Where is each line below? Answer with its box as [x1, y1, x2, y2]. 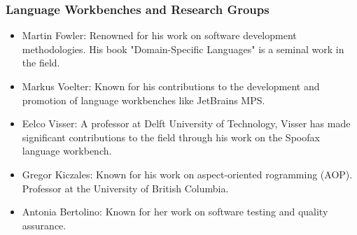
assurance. [22, 218, 66, 232]
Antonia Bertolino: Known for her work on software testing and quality [22, 204, 328, 219]
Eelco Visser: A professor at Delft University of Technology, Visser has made [22, 116, 351, 131]
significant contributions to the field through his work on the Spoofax [22, 129, 320, 144]
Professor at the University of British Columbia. [22, 180, 229, 195]
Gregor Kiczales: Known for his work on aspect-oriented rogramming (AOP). [22, 166, 353, 181]
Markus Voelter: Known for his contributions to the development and [22, 79, 320, 93]
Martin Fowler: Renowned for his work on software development [22, 28, 297, 43]
